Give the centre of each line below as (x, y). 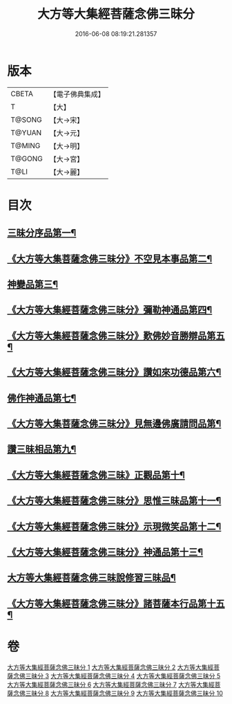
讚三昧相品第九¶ (42, 450)
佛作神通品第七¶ (42, 398)
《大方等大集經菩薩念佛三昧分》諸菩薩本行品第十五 (116, 603)
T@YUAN (26, 132)
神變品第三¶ (33, 285)
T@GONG (27, 159)
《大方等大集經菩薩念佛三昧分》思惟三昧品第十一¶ (114, 501)
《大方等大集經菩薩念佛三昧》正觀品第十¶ (96, 475)
